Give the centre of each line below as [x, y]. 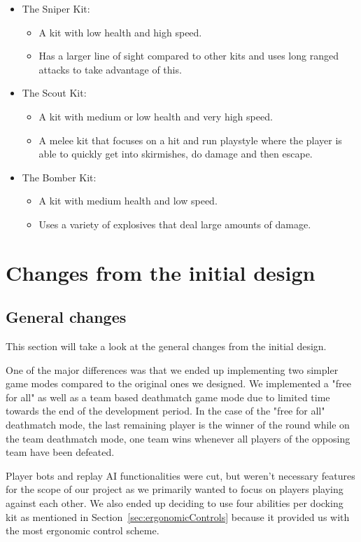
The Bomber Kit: [59, 177]
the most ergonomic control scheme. [83, 530]
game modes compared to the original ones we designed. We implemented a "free [178, 383]
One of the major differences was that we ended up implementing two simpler [172, 369]
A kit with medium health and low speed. [128, 201]
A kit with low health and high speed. [120, 32]
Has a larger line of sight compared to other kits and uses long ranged [189, 56]
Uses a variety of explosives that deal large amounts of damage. [175, 224]
